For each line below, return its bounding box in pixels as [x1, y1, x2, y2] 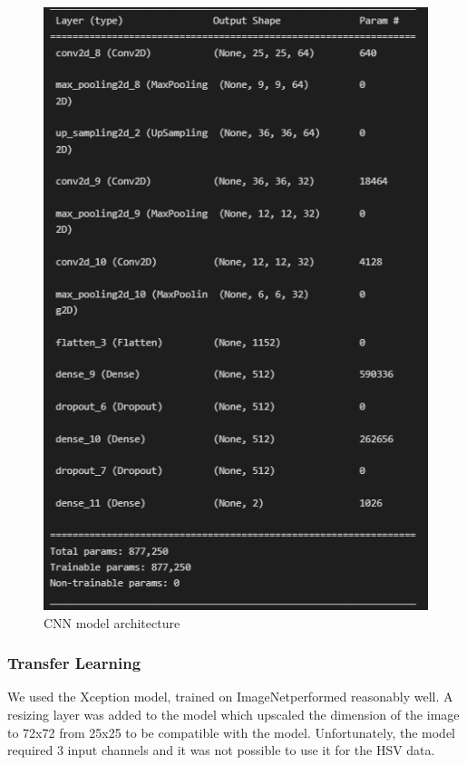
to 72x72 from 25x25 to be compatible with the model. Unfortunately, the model [7, 722, 455, 741]
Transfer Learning [7, 652, 141, 674]
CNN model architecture [44, 613, 180, 632]
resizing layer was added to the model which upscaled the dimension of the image [7, 705, 460, 724]
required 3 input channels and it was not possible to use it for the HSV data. [7, 741, 435, 760]
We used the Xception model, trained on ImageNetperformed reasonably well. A [7, 687, 453, 706]
